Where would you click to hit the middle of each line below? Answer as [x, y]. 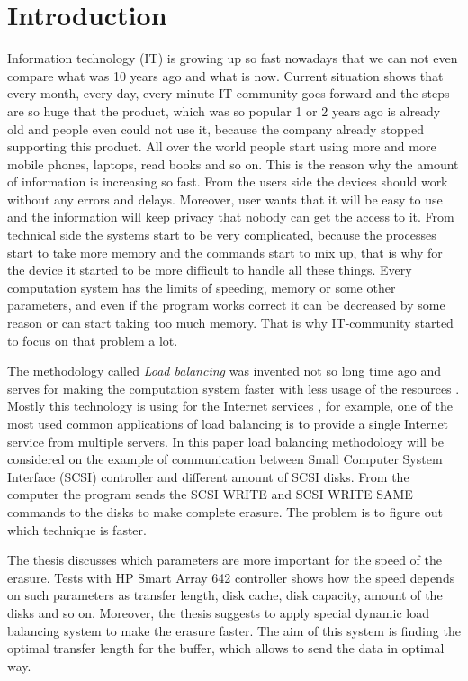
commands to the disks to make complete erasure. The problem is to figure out [225, 511]
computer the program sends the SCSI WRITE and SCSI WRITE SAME [210, 494]
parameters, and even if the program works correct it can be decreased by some [226, 305]
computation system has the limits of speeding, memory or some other [202, 287]
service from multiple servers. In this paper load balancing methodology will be [226, 441]
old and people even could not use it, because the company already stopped [216, 128]
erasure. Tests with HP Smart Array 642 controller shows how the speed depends [231, 577]
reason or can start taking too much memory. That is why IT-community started [230, 323]
